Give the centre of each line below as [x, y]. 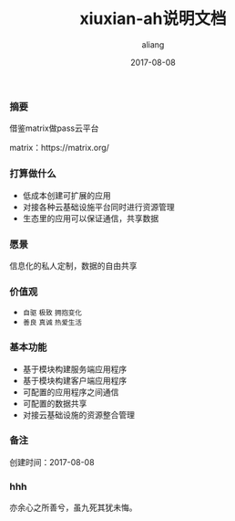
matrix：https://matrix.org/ [59, 148]
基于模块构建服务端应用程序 [75, 369]
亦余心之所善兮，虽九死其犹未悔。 [73, 507]
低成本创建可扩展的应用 [66, 195]
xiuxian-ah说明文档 [153, 19]
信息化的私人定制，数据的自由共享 [73, 265]
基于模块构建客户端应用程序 [75, 380]
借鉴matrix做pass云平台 [54, 128]
